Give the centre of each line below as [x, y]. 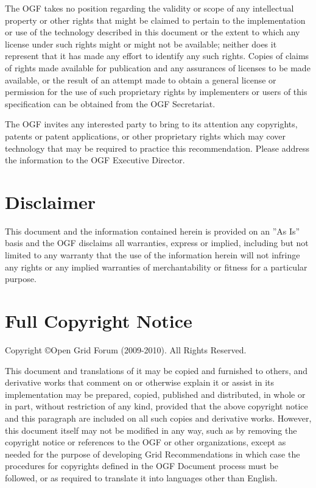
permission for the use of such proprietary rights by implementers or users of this [156, 92]
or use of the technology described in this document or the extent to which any [153, 32]
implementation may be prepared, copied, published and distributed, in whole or [155, 394]
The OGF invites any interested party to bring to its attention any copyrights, [151, 124]
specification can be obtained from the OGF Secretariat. [110, 103]
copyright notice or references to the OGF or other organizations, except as [146, 442]
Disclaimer [51, 201]
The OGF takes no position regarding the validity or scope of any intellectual [149, 8]
